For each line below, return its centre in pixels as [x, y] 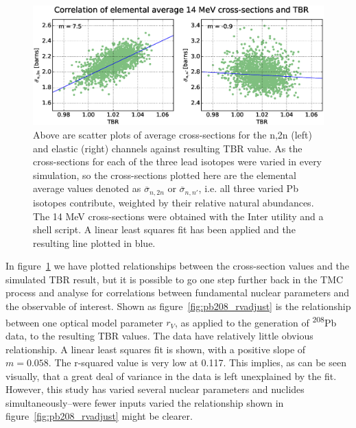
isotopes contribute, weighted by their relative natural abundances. [174, 202]
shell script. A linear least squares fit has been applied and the [164, 229]
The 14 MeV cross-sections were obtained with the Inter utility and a [178, 216]
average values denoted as [87, 188]
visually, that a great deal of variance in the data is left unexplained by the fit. [171, 376]
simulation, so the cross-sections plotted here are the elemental [165, 175]
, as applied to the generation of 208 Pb [256, 321]
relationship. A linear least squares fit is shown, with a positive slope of [156, 349]
